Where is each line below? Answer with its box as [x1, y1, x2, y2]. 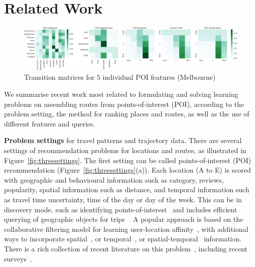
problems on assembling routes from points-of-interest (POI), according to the [4, 98, 244, 109]
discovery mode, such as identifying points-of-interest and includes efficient [4, 204, 237, 214]
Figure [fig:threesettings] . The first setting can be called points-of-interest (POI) [4, 155, 251, 165]
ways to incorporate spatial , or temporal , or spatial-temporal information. [4, 233, 242, 244]
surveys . [4, 253, 32, 263]
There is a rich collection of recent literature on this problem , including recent [4, 243, 247, 253]
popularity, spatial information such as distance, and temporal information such [4, 184, 249, 195]
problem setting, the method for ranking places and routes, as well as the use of [4, 108, 249, 119]
